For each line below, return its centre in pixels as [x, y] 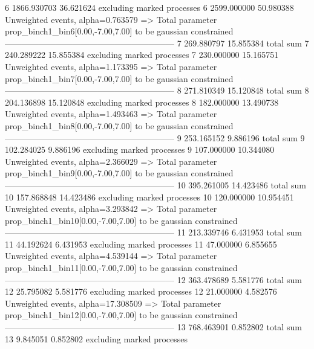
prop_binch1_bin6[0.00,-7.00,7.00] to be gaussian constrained [119, 31]
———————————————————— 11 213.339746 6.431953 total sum [153, 232]
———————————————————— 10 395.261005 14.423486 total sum [155, 184]
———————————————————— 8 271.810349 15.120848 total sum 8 [157, 90]
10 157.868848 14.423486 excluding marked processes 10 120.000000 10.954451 [149, 197]
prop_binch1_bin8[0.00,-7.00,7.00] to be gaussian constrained [119, 125]
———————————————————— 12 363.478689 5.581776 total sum [153, 279]
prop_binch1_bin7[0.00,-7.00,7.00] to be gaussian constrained [119, 78]
